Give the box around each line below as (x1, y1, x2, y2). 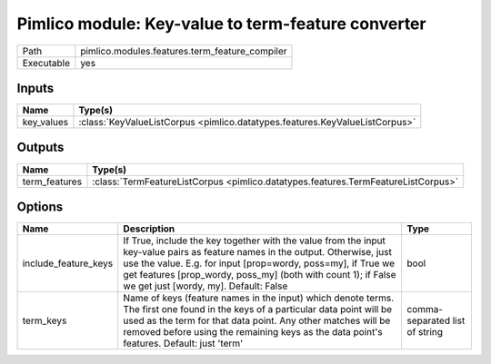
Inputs (16, 80, 55, 95)
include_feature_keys (22, 257, 114, 270)
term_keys (22, 314, 67, 327)
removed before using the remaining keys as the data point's (123, 326, 384, 339)
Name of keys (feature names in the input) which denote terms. (123, 291, 395, 304)
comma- (406, 303, 444, 316)
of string (406, 326, 444, 339)
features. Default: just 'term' (123, 337, 244, 349)
